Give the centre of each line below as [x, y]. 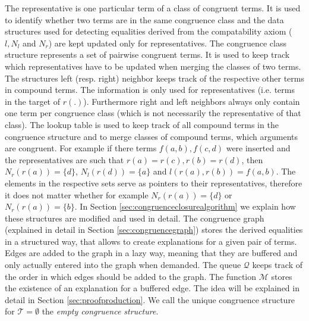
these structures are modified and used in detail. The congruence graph [135, 218]
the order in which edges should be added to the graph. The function [131, 276]
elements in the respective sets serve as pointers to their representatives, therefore [154, 183]
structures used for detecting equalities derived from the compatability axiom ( [149, 31]
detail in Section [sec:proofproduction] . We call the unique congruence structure [150, 299]
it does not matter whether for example [77, 194]
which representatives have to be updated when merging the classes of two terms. [153, 66]
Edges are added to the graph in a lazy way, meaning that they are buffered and [151, 253]
